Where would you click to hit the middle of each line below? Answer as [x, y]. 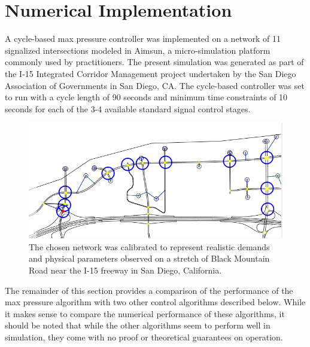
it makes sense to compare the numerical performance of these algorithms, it [145, 313]
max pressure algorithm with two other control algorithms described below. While [155, 302]
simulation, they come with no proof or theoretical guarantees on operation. [144, 337]
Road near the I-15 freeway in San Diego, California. [125, 270]
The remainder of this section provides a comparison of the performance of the [149, 290]
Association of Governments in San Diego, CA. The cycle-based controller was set [155, 85]
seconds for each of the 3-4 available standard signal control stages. [128, 108]
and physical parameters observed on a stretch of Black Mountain [149, 258]
